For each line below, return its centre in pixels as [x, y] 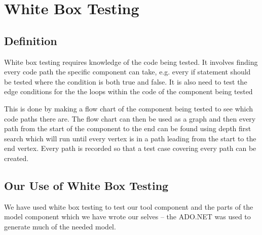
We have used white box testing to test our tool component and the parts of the [129, 206]
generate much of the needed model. [60, 226]
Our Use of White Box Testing [86, 185]
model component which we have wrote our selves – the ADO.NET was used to [127, 217]
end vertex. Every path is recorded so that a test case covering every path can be [130, 148]
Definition [31, 40]
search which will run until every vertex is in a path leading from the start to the [130, 138]
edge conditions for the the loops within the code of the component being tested [128, 91]
